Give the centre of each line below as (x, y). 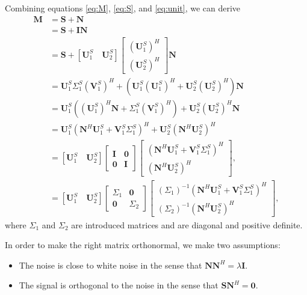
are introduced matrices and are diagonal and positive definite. (187, 224)
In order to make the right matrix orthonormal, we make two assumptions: (143, 245)
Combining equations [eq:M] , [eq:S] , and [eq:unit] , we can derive (123, 8)
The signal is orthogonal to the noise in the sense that (119, 285)
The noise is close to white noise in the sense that (110, 265)
